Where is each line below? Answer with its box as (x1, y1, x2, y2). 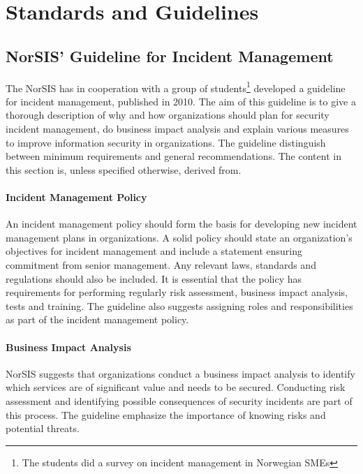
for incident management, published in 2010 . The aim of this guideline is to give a (6, 94, 356, 108)
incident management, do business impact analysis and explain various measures (6, 121, 349, 136)
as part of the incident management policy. (6, 312, 189, 327)
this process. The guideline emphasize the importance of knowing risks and (6, 407, 326, 422)
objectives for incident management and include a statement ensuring (6, 244, 302, 258)
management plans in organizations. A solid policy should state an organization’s (6, 230, 353, 244)
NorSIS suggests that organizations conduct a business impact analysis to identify (6, 366, 355, 380)
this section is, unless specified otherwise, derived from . (6, 162, 242, 177)
